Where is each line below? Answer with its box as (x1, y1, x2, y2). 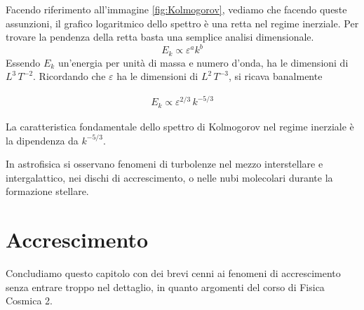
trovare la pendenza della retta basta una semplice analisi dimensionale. (6, 29, 314, 44)
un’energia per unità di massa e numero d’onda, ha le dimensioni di (58, 55, 349, 69)
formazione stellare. (6, 184, 89, 198)
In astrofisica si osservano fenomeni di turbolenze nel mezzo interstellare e (6, 156, 323, 171)
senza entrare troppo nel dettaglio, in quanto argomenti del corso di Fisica (6, 279, 325, 294)
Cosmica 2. (6, 293, 53, 308)
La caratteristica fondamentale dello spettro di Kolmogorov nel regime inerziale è (6, 119, 354, 133)
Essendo (6, 55, 41, 69)
